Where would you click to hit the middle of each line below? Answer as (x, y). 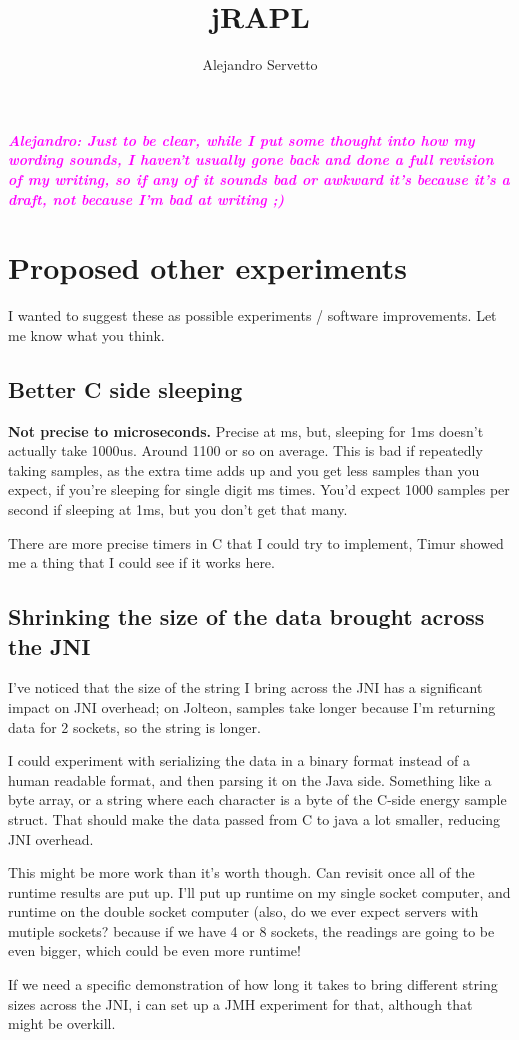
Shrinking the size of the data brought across (246, 616)
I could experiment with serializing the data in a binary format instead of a (239, 760)
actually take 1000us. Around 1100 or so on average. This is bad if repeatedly (245, 450)
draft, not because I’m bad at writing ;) (146, 198)
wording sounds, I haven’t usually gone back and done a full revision (251, 159)
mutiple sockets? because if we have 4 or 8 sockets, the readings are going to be (251, 930)
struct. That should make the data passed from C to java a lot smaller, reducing (254, 818)
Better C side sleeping (125, 388)
